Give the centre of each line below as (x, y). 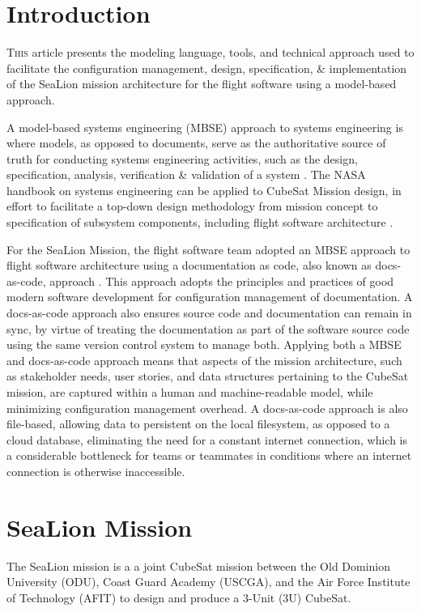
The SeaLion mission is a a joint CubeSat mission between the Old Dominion (199, 565)
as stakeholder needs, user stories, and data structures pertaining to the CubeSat (208, 376)
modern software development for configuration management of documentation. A (210, 297)
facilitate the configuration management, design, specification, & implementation (207, 68)
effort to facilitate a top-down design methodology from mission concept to (192, 206)
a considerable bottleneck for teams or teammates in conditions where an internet (209, 455)
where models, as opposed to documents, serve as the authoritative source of (196, 143)
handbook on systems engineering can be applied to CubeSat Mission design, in (204, 190)
